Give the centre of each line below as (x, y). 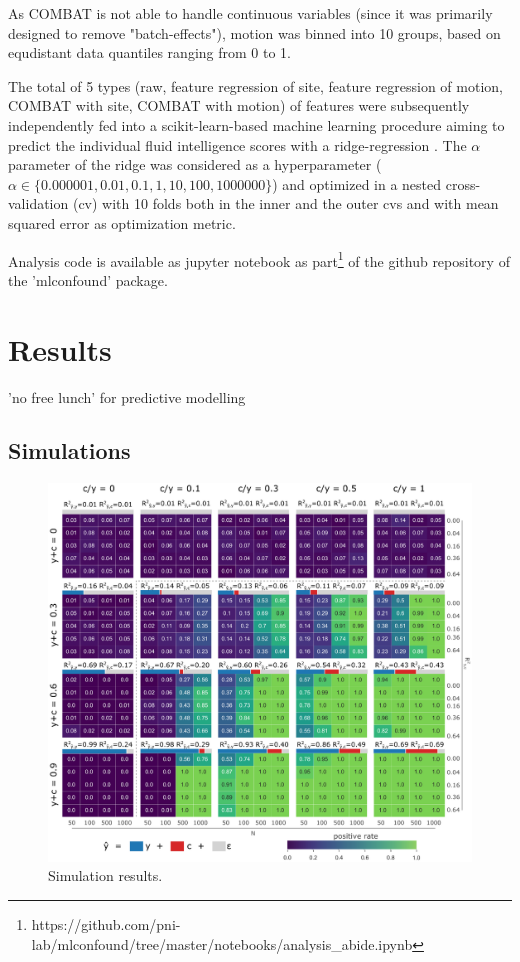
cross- (463, 183)
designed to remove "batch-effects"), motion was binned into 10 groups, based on (254, 32)
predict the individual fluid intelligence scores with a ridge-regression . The (237, 144)
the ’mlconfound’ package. (88, 279)
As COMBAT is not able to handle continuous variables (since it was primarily (250, 13)
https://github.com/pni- (106, 923)
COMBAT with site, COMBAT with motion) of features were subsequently (239, 105)
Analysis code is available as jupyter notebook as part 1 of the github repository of (259, 259)
